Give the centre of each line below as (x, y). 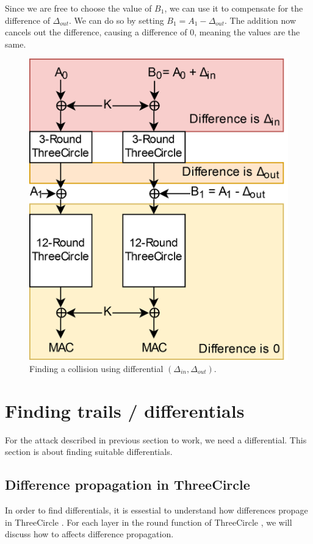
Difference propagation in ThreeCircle (128, 485)
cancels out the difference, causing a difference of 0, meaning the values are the (153, 32)
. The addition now (261, 20)
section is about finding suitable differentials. (89, 452)
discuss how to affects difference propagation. (89, 534)
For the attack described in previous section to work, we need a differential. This (156, 439)
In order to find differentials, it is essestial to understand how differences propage (156, 510)
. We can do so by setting (116, 20)
